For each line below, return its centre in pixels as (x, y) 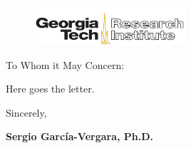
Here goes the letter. (50, 89)
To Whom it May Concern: (65, 64)
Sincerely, (26, 112)
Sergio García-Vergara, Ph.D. (80, 136)
